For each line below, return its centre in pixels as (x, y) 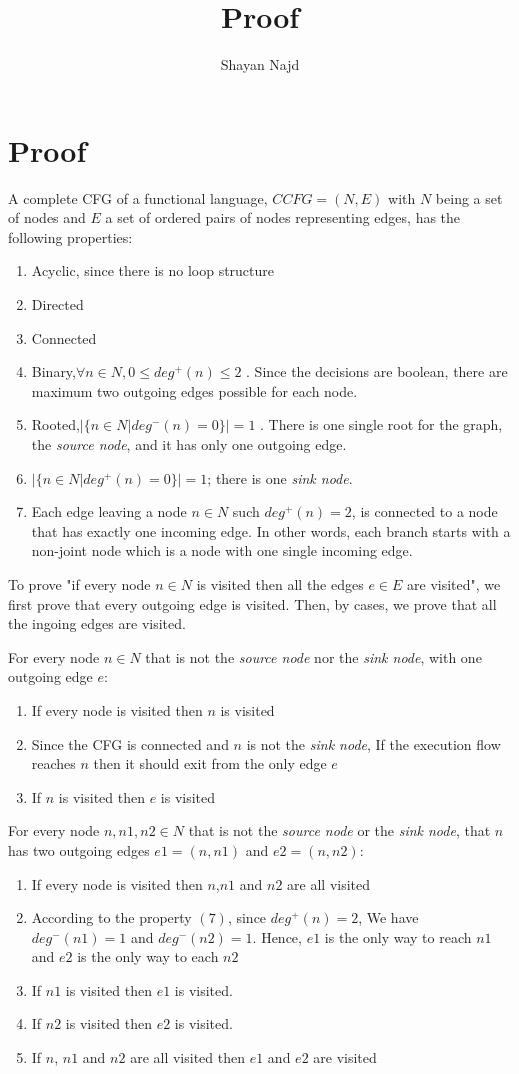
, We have (388, 917)
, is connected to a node (424, 511)
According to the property (111, 917)
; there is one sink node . (280, 477)
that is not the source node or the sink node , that (339, 830)
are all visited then (187, 1057)
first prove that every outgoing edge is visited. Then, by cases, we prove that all (252, 603)
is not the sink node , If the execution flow (373, 743)
